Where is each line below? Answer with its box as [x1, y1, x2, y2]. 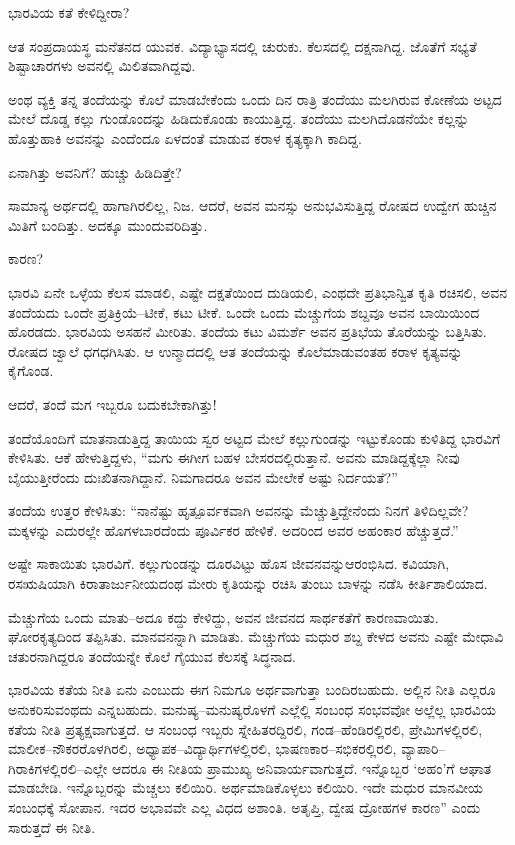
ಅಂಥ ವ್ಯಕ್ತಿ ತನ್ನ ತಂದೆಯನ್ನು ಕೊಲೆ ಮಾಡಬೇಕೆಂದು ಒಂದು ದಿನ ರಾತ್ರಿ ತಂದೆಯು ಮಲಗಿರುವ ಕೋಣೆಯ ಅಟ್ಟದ [8, 88, 502, 109]
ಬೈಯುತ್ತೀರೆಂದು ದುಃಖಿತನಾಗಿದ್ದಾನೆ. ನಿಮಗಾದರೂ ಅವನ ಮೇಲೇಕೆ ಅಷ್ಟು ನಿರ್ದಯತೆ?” [8, 466, 398, 487]
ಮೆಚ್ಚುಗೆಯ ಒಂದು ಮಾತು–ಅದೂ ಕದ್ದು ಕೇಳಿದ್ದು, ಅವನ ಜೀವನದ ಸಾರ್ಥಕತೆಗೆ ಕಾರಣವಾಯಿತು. [8, 606, 439, 627]
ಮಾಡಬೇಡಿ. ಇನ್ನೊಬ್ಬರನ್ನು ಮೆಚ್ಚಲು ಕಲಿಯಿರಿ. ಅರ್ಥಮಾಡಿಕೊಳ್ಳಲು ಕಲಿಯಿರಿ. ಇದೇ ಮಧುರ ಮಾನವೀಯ [8, 777, 484, 798]
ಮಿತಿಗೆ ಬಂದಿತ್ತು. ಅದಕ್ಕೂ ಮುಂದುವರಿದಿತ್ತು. [8, 214, 208, 235]
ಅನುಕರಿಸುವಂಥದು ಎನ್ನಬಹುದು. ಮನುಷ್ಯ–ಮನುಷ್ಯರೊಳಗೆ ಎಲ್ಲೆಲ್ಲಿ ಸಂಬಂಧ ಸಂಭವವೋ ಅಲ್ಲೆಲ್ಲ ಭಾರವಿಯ [8, 699, 496, 720]
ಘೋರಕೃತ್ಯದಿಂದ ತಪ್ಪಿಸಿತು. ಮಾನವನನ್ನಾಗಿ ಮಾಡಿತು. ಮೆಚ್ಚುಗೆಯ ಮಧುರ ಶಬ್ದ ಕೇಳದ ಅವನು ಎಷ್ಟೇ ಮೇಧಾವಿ [8, 626, 504, 647]
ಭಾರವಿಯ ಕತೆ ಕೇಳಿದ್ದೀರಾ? [8, 2, 130, 22]
